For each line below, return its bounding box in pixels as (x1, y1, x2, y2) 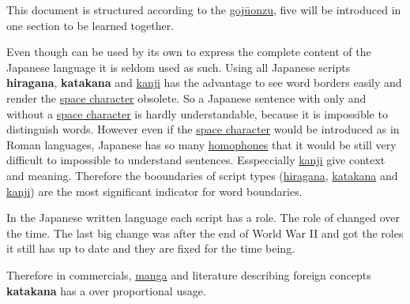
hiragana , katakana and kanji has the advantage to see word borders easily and (6, 74, 402, 91)
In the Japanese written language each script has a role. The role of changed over (6, 209, 400, 226)
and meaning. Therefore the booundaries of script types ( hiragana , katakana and (6, 167, 398, 183)
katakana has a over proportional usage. (6, 282, 206, 298)
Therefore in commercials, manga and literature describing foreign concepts (6, 266, 371, 283)
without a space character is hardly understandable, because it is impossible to (6, 105, 388, 122)
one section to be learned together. (6, 17, 175, 33)
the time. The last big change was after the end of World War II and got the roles (6, 224, 404, 241)
